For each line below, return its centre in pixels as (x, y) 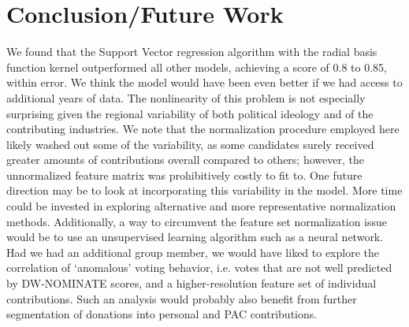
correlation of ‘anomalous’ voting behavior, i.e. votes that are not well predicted (199, 268)
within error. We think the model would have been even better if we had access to (204, 82)
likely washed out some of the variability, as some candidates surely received (190, 144)
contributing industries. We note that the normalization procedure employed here (203, 129)
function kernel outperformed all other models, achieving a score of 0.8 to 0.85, (197, 67)
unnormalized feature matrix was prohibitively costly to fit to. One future (184, 175)
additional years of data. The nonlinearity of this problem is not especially (186, 97)
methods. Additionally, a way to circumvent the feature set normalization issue (197, 221)
